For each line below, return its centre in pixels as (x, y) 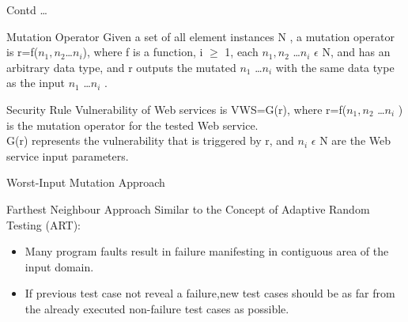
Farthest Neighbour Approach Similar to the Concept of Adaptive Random (188, 208)
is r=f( (23, 52)
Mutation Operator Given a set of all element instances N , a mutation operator (200, 36)
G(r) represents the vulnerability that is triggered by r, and (150, 140)
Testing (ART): (43, 224)
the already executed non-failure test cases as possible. (157, 308)
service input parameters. (68, 155)
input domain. (59, 266)
